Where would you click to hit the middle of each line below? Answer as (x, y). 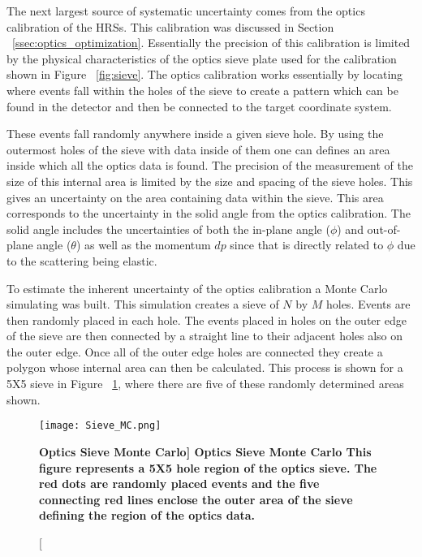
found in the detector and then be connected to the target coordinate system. (199, 106)
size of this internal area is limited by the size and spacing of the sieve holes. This (210, 181)
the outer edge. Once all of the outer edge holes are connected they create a (195, 351)
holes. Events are (368, 304)
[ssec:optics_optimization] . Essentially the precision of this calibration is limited (211, 43)
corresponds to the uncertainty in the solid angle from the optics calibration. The (209, 213)
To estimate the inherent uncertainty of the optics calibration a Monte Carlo (197, 288)
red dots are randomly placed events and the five (179, 484)
